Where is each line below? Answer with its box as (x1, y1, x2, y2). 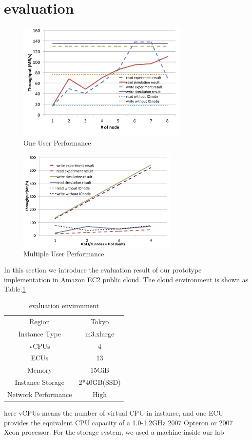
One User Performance (23, 138, 91, 148)
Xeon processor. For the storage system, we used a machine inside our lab (4, 427, 224, 437)
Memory (27, 365, 52, 375)
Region (29, 316, 50, 326)
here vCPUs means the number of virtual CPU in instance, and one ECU (4, 408, 224, 418)
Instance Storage (15, 377, 65, 387)
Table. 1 (4, 284, 26, 294)
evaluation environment (29, 300, 99, 311)
